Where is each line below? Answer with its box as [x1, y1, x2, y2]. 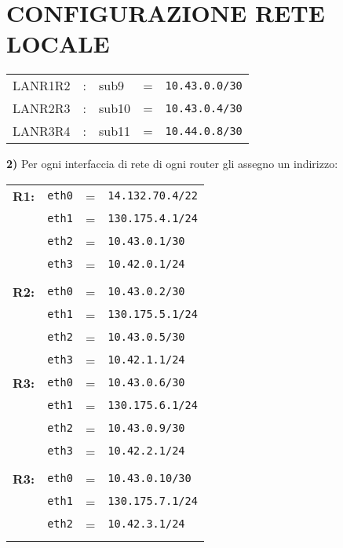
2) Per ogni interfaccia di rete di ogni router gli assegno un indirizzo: [6, 155, 338, 172]
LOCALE [6, 27, 110, 60]
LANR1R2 [13, 76, 71, 95]
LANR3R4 [13, 122, 71, 141]
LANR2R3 [13, 99, 71, 118]
